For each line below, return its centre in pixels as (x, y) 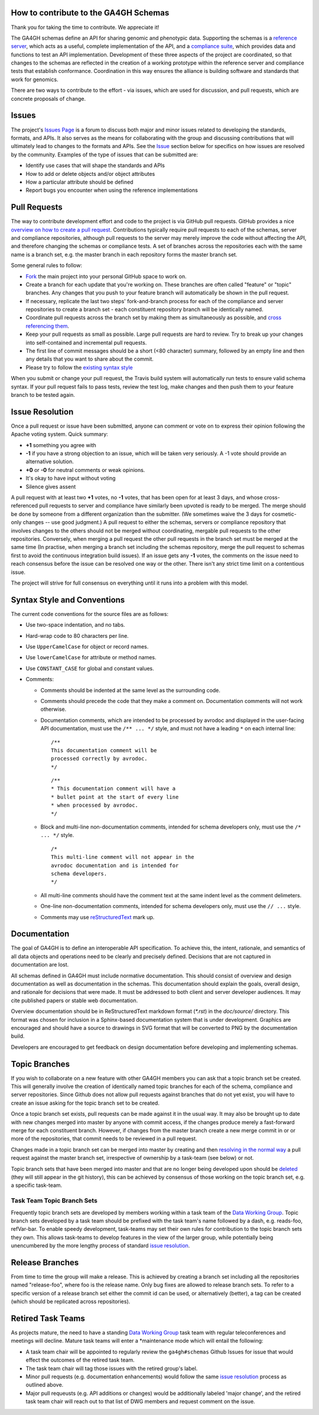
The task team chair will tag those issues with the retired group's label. (112, 1368)
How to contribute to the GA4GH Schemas (90, 13)
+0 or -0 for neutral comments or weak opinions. (85, 470)
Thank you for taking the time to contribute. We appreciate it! (85, 27)
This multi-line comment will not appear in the (123, 857)
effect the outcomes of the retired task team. (80, 1360)
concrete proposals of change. (48, 98)
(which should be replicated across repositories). (71, 1302)
